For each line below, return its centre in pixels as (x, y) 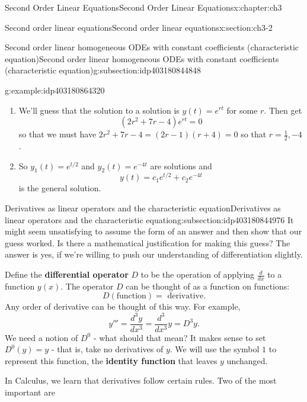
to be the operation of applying (198, 274)
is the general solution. (60, 188)
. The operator (87, 286)
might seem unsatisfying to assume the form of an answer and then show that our (153, 231)
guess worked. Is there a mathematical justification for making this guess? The (148, 242)
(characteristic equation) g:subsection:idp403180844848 (103, 70)
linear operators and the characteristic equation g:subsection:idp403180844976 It (149, 219)
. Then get (283, 110)
